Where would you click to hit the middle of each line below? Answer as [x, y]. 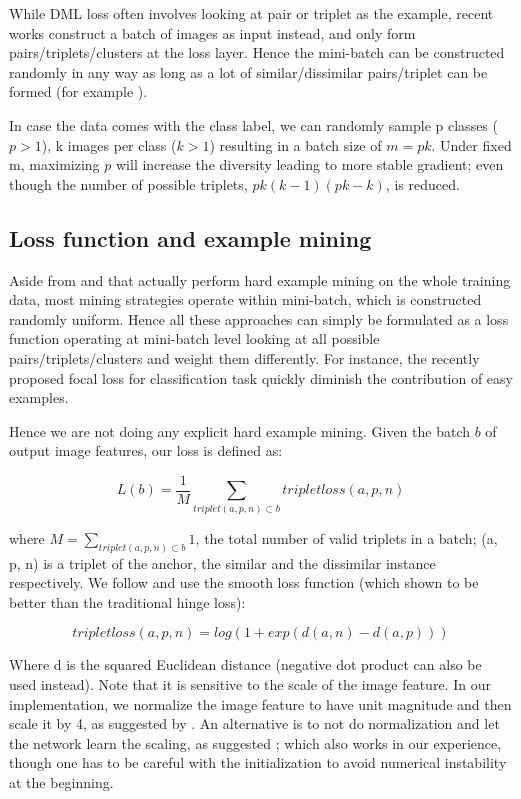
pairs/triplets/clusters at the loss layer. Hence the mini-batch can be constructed [257, 52]
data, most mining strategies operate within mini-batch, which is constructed [245, 299]
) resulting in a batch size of [295, 144]
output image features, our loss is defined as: [146, 450]
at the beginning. [61, 781]
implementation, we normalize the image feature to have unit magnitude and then [260, 703]
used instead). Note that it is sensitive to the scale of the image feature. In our [250, 683]
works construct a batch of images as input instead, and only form [212, 32]
